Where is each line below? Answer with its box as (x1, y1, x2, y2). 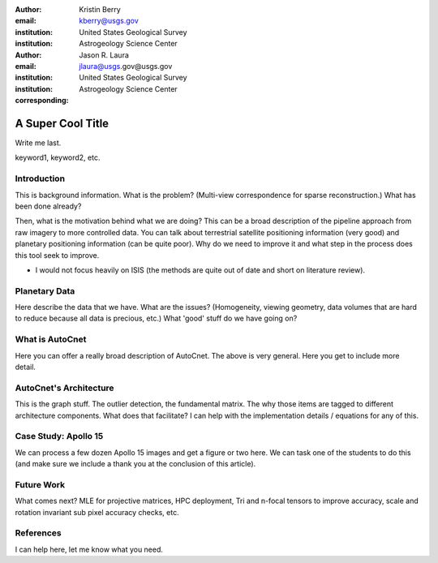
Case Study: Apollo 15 (15, 431, 104, 442)
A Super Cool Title (15, 116, 109, 130)
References (15, 527, 62, 539)
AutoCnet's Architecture (15, 382, 114, 393)
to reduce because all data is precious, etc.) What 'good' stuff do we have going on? (15, 313, 298, 324)
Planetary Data (15, 285, 75, 296)
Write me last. (15, 138, 62, 148)
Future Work (15, 479, 65, 490)
